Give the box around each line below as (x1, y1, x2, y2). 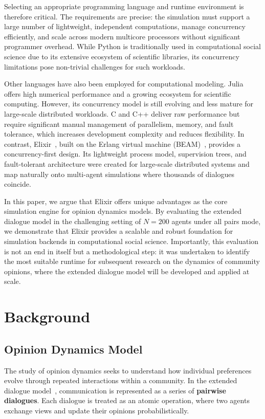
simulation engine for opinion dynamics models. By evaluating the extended (4, 206, 242, 216)
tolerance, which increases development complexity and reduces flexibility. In (4, 128, 245, 139)
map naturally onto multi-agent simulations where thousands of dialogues (4, 168, 235, 179)
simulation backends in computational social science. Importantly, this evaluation (4, 236, 259, 247)
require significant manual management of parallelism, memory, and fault (4, 118, 234, 129)
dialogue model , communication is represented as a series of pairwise (4, 385, 226, 395)
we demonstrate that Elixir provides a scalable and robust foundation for (4, 226, 233, 236)
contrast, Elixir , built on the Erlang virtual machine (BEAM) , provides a (4, 138, 241, 149)
